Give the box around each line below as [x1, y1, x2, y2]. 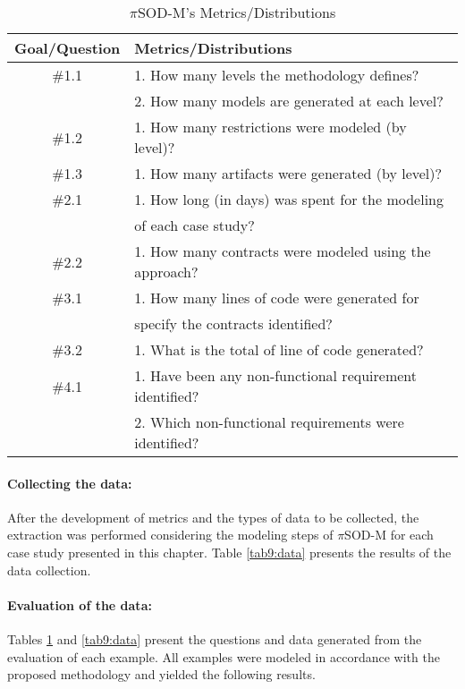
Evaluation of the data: [7, 595, 152, 614]
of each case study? [134, 215, 255, 235]
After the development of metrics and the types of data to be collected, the [7, 507, 419, 526]
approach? [134, 261, 199, 282]
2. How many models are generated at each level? [134, 90, 444, 111]
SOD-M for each [344, 525, 434, 544]
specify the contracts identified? [134, 313, 333, 334]
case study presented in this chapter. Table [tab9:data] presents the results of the [7, 542, 452, 561]
